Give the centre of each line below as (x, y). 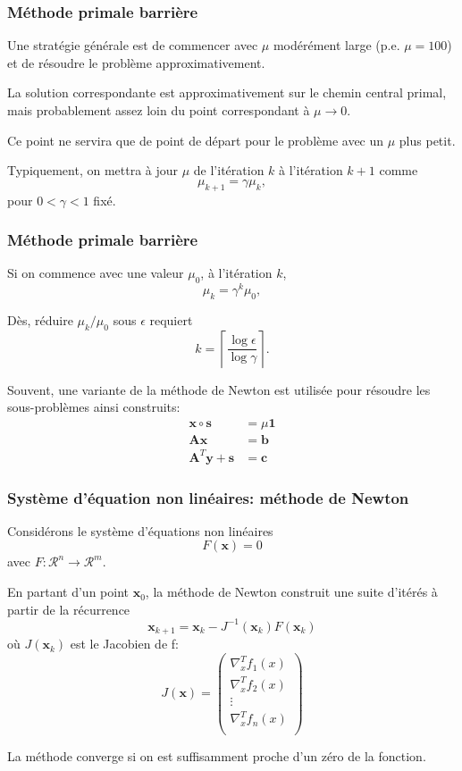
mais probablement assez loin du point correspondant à (159, 110)
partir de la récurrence (69, 609)
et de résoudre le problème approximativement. (136, 62)
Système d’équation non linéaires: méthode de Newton (208, 497)
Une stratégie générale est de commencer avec (133, 45)
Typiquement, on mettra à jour (93, 170)
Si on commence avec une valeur (96, 273)
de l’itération (229, 170)
